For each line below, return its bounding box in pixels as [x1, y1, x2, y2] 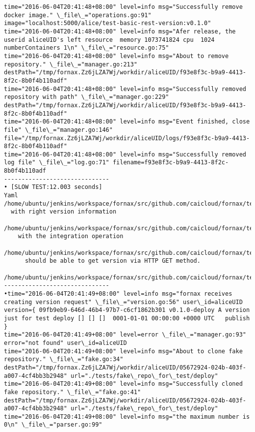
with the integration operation [18, 233, 124, 240]
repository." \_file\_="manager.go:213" [4, 61, 138, 68]
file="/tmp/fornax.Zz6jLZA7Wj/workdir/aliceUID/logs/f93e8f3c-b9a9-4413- [4, 134, 250, 142]
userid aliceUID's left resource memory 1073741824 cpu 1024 [4, 36, 215, 43]
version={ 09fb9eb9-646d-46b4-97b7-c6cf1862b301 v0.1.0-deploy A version [4, 307, 250, 314]
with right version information [11, 208, 117, 216]
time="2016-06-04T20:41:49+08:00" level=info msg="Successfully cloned [4, 380, 243, 388]
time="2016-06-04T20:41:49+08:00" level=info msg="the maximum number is [4, 413, 250, 420]
